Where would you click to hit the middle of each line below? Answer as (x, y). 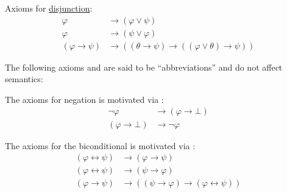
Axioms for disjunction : (49, 8)
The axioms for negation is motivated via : (84, 99)
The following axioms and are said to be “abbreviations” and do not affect (144, 67)
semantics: (24, 79)
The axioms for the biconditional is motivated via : (100, 145)
